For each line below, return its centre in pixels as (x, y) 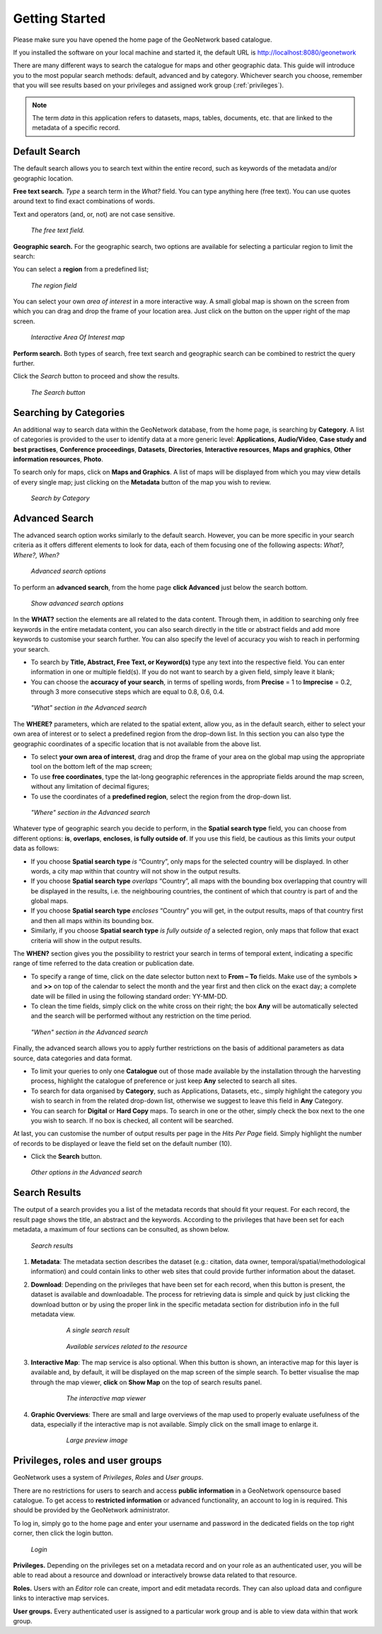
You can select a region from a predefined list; (81, 270)
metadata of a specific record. (76, 128)
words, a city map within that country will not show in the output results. (135, 871)
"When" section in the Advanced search (89, 1032)
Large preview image (97, 1440)
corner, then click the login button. (63, 1533)
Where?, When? (36, 555)
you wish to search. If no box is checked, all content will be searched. (132, 1120)
